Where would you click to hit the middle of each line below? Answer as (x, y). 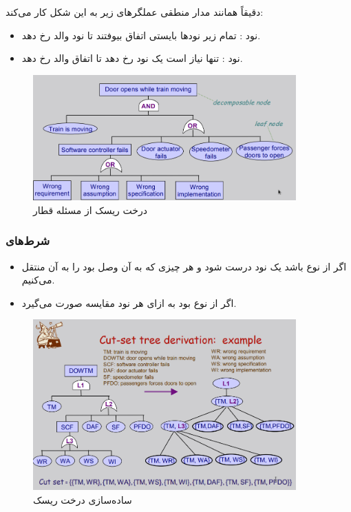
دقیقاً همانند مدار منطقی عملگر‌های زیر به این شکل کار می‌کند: (135, 12)
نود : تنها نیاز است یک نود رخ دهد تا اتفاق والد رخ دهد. (132, 58)
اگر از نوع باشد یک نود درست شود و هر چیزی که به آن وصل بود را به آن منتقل (184, 266)
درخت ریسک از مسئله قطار (90, 210)
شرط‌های (28, 241)
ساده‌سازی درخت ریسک (83, 499)
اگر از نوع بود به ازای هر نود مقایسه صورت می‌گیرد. (129, 302)
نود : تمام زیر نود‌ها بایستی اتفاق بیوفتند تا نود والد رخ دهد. (141, 35)
